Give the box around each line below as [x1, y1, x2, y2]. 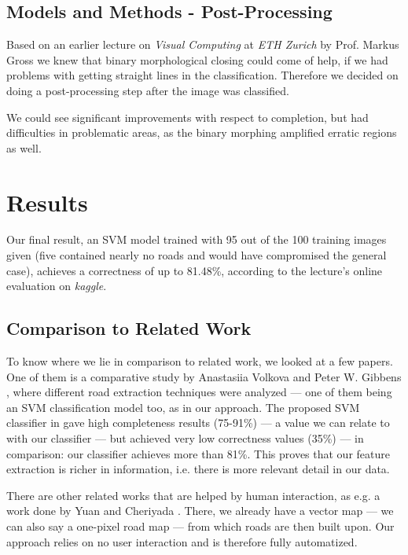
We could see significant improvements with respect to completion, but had [6, 108, 369, 125]
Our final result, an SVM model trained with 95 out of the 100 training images [6, 231, 387, 248]
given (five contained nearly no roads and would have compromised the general [6, 247, 387, 263]
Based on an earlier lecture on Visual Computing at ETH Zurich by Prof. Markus [6, 36, 399, 53]
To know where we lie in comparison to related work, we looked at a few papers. [6, 353, 393, 369]
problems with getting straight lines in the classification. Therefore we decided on [6, 67, 399, 83]
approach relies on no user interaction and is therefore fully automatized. [6, 533, 358, 549]
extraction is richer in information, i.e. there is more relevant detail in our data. [6, 461, 390, 477]
